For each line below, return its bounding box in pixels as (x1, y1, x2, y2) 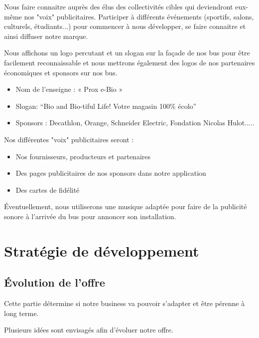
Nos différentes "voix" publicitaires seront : (4, 134, 134, 144)
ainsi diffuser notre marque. (4, 30, 88, 41)
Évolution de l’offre (4, 275, 105, 290)
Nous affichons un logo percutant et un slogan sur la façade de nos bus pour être (4, 47, 250, 58)
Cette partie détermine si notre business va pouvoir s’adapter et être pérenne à (4, 298, 245, 309)
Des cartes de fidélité (15, 184, 80, 195)
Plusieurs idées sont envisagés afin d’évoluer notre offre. (4, 325, 173, 335)
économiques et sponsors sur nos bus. (4, 67, 118, 77)
